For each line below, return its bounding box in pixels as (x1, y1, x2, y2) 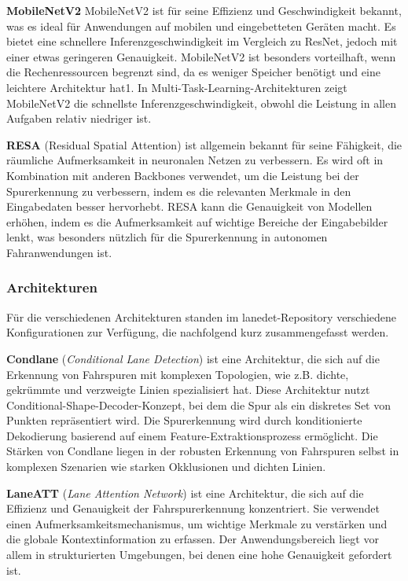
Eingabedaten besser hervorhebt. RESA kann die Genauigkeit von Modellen (6, 198, 373, 215)
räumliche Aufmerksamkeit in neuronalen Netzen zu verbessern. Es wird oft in (6, 152, 384, 168)
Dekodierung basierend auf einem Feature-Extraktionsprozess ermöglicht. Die (6, 427, 378, 443)
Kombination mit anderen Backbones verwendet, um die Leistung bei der (6, 167, 359, 183)
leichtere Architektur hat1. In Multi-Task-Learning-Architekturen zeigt (6, 79, 347, 95)
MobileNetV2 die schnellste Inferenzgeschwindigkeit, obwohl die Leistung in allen (6, 94, 396, 111)
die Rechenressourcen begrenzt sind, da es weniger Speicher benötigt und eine (6, 64, 380, 80)
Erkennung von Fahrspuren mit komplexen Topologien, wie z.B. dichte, (6, 366, 349, 382)
